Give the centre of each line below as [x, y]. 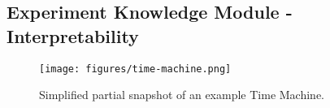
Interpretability [73, 35]
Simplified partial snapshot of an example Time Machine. [182, 95]
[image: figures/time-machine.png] [135, 69]
